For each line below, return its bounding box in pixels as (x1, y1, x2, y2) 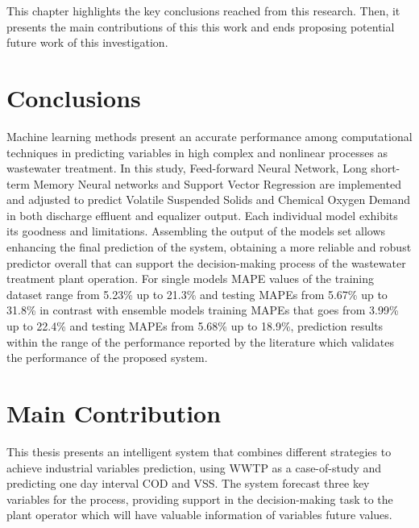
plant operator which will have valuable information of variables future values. (6, 506, 392, 523)
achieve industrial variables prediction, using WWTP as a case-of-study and (6, 459, 382, 476)
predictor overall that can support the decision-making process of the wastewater (6, 254, 406, 271)
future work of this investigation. (6, 34, 168, 51)
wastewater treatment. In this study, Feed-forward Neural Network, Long (6, 160, 367, 177)
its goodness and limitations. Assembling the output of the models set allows (6, 222, 386, 239)
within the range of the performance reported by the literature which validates (6, 333, 395, 350)
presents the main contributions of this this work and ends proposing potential (6, 18, 395, 35)
